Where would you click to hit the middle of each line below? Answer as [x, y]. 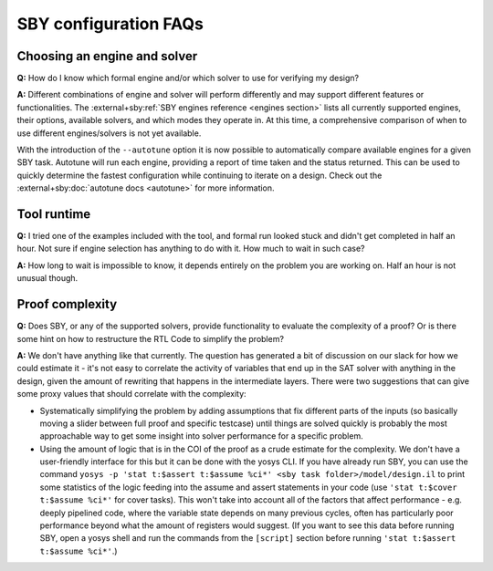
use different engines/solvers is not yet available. [109, 133]
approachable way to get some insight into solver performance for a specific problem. [202, 436]
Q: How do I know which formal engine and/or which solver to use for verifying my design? [188, 78]
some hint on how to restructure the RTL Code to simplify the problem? [151, 338]
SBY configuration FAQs [110, 24]
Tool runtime [54, 214]
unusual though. [47, 278]
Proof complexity [67, 304]
